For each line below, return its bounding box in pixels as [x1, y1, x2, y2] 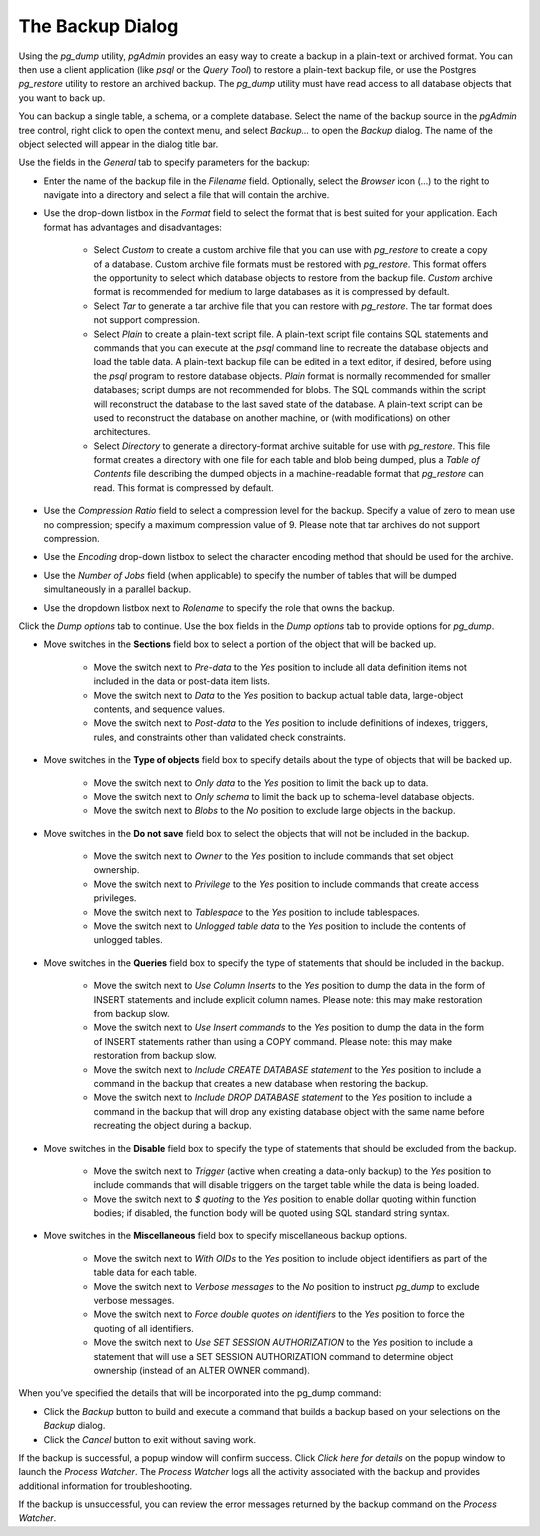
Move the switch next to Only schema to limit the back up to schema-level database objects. [93, 790, 475, 802]
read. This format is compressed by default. [93, 481, 274, 494]
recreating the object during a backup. [93, 1120, 252, 1132]
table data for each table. [93, 1266, 197, 1279]
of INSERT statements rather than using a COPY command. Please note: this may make [93, 1035, 453, 1047]
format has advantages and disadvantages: [43, 221, 222, 233]
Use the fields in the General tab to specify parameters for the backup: [18, 156, 310, 169]
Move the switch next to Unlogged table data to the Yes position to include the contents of [93, 920, 467, 932]
